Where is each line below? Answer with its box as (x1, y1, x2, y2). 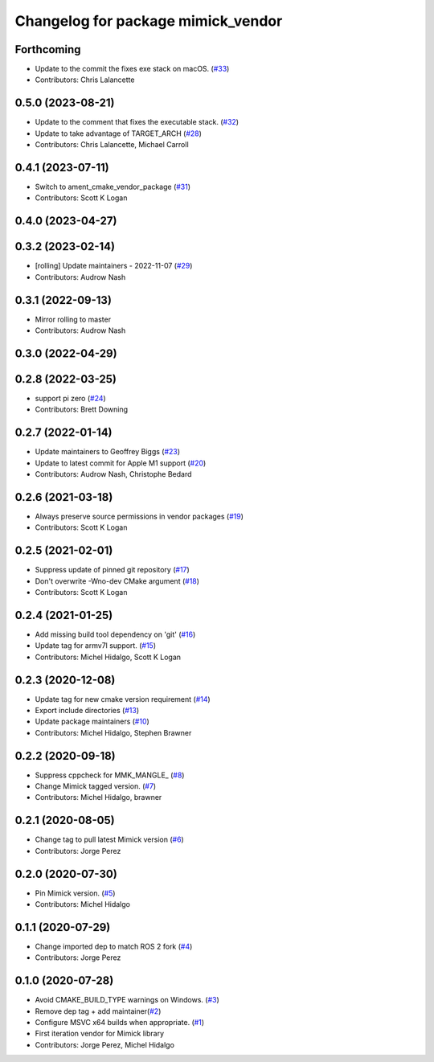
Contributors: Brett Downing (35, 404, 129, 414)
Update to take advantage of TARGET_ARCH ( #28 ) (35, 129, 203, 138)
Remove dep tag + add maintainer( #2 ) (35, 1006, 162, 1016)
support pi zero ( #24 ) (35, 393, 106, 403)
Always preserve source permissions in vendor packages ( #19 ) (35, 511, 244, 521)
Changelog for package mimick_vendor (14, 12, 283, 30)
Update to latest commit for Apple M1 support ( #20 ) (35, 458, 207, 468)
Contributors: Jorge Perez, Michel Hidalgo (35, 1039, 174, 1049)
